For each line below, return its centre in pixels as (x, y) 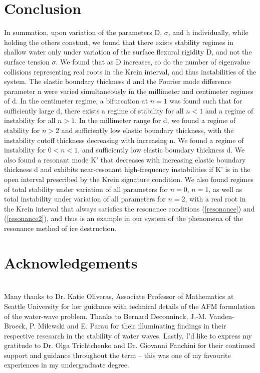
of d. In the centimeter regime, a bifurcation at (76, 101)
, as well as (225, 189)
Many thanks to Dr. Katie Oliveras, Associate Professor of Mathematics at (119, 296)
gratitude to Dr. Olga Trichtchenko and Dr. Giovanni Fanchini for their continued (130, 345)
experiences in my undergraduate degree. (67, 365)
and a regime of (229, 110)
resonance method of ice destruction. (60, 228)
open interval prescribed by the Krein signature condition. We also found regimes (129, 179)
